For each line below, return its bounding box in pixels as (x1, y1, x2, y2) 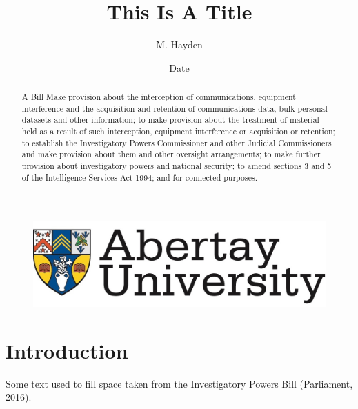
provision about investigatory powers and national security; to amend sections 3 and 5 (21, 160, 332, 172)
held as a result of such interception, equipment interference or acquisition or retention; (21, 126, 335, 137)
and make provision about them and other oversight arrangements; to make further (21, 148, 321, 160)
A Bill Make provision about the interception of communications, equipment (21, 91, 296, 103)
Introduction (6, 336, 128, 364)
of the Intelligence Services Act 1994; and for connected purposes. (21, 171, 257, 183)
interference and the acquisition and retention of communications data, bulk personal (21, 102, 328, 114)
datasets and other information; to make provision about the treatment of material (21, 114, 319, 126)
